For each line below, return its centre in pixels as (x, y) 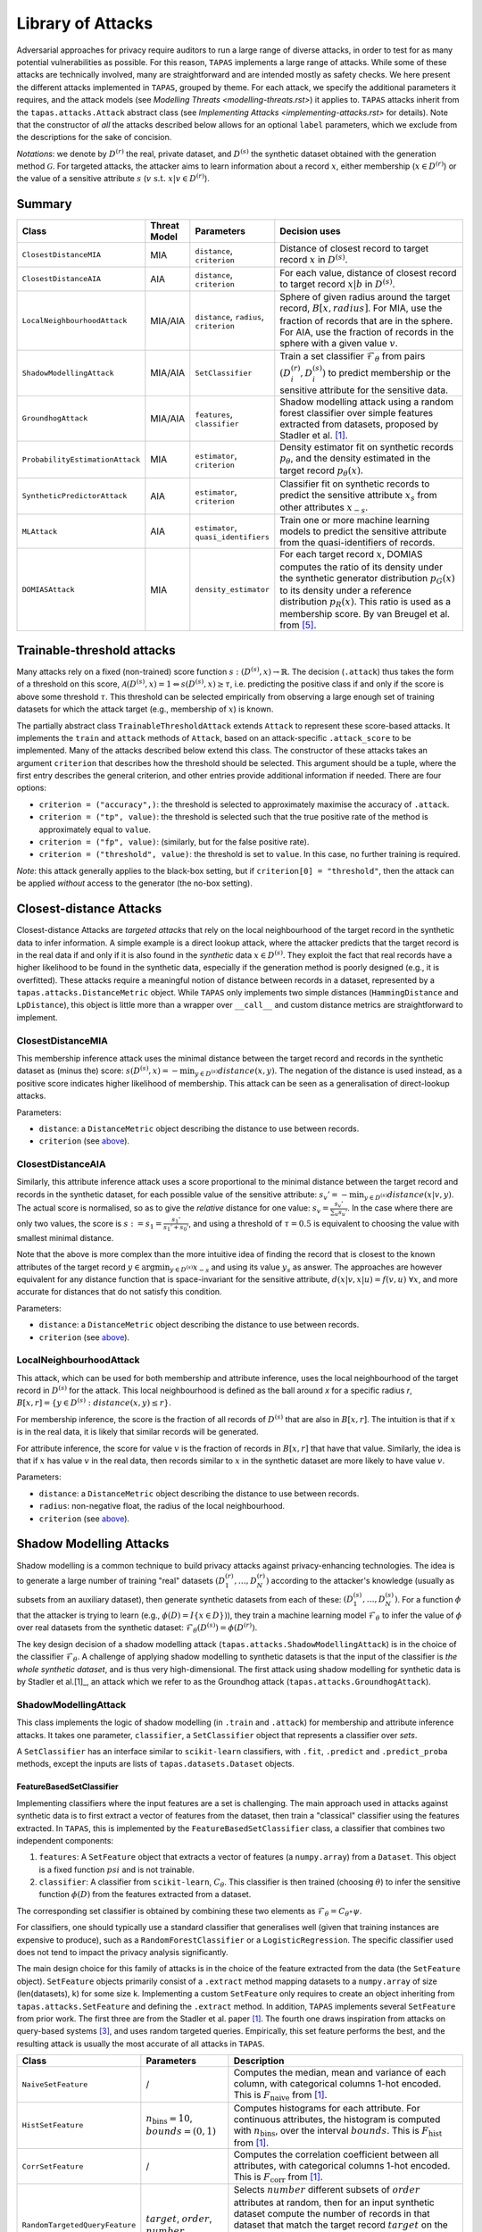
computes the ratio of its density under (361, 567)
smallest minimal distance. (65, 1237)
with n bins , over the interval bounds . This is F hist (338, 2131)
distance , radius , (230, 317)
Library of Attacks (85, 23)
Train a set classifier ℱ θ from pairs (353, 357)
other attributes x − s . (324, 508)
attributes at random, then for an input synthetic (334, 2203)
